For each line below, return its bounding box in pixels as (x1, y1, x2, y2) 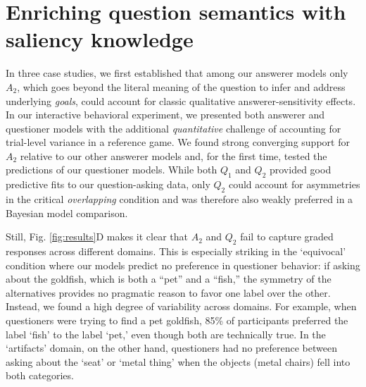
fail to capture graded (240, 229, 334, 244)
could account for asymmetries (228, 177, 360, 192)
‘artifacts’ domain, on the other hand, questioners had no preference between (6, 340, 338, 355)
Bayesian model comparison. (6, 205, 128, 220)
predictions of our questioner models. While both (6, 162, 217, 177)
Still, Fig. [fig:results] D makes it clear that (6, 229, 188, 244)
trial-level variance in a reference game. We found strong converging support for (6, 135, 350, 149)
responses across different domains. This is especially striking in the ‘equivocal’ (6, 244, 346, 259)
